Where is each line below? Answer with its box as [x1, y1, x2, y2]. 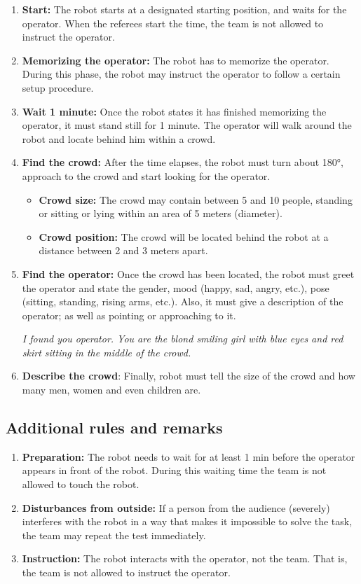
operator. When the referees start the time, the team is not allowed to [22, 15, 324, 30]
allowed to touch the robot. [22, 477, 139, 492]
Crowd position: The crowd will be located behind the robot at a [39, 229, 329, 244]
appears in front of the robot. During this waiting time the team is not [22, 463, 327, 478]
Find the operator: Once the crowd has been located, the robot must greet [22, 266, 355, 281]
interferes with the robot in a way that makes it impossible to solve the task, [22, 514, 353, 529]
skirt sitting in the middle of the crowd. [22, 345, 191, 359]
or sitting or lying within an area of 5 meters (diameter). [39, 206, 282, 221]
